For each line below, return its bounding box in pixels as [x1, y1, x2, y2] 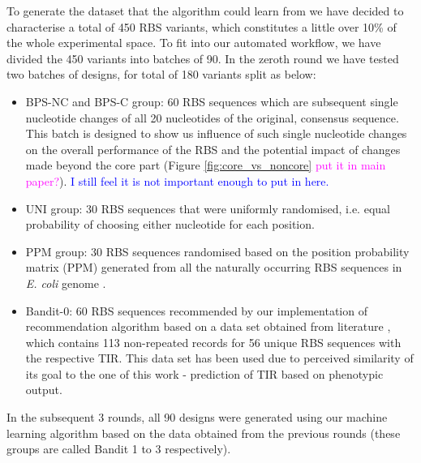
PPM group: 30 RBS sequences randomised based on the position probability [25, 242, 410, 259]
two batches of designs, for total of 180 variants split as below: [6, 66, 316, 83]
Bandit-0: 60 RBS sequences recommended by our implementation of [25, 302, 367, 319]
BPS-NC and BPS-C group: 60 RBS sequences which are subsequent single [25, 92, 398, 109]
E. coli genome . [25, 274, 106, 291]
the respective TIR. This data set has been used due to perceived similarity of [25, 349, 414, 367]
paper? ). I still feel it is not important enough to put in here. [25, 172, 329, 189]
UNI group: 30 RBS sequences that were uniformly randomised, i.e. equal [25, 199, 390, 216]
